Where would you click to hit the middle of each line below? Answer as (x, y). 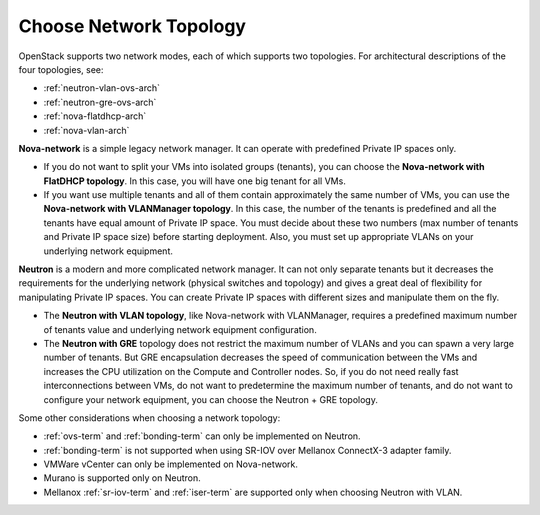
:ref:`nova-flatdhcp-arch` (95, 116)
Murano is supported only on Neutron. (122, 478)
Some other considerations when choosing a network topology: (149, 417)
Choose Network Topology (132, 26)
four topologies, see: (61, 69)
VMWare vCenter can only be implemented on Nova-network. (171, 464)
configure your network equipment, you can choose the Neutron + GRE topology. (211, 399)
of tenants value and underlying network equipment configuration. (180, 329)
